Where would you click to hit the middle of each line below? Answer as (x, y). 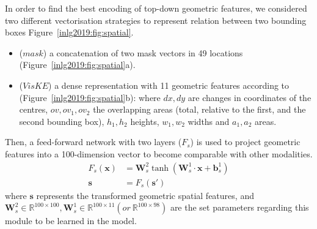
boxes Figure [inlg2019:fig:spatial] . (69, 32)
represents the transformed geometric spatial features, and (145, 195)
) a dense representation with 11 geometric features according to (169, 85)
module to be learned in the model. (71, 221)
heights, (145, 121)
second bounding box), (62, 121)
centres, (34, 109)
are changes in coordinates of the (250, 97)
